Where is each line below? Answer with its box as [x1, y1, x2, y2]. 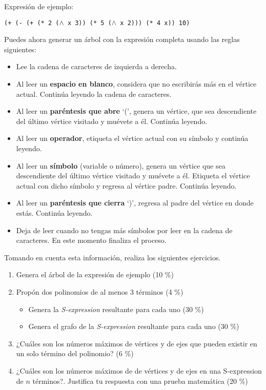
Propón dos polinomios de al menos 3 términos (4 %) [16, 286, 183, 297]
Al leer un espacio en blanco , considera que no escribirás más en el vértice [16, 78, 257, 89]
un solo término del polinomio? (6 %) [16, 348, 134, 359]
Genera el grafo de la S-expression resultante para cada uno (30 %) [28, 321, 239, 332]
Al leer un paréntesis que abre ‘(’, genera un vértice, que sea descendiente [16, 106, 257, 116]
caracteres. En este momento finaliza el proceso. [16, 235, 167, 245]
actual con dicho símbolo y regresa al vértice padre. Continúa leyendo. [16, 180, 237, 191]
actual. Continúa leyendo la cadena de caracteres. [16, 88, 172, 99]
